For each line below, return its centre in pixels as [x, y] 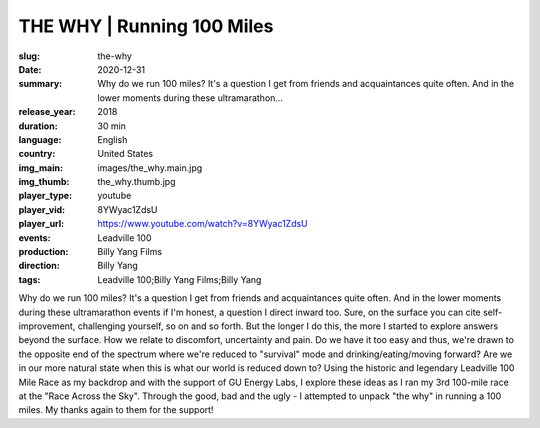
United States [125, 154]
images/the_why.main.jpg [150, 167]
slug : [29, 56]
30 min [112, 126]
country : [37, 154]
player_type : [45, 196]
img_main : [41, 167]
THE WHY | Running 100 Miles [146, 26]
